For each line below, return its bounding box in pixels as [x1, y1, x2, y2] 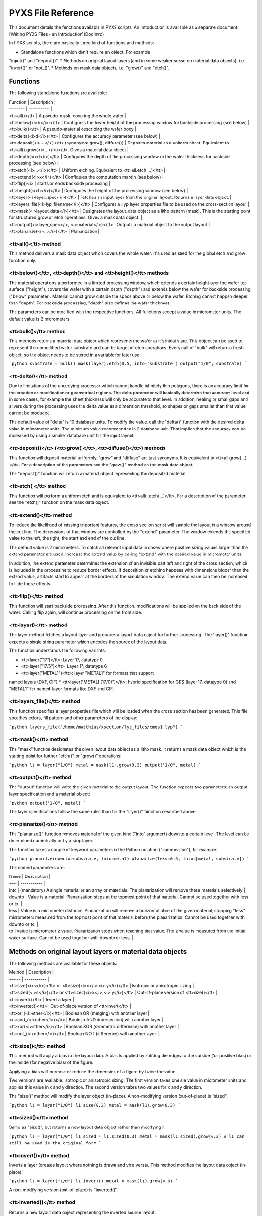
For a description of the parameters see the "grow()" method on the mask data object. [21, 462, 194, 467]
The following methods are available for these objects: [9, 960, 118, 966]
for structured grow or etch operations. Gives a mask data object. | [9, 215, 143, 221]
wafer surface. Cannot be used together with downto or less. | [9, 934, 133, 941]
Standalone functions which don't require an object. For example [21, 49, 151, 54]
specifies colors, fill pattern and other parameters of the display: [9, 715, 138, 721]
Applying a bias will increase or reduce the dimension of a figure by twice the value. [9, 1068, 177, 1074]
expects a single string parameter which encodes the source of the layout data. [9, 639, 168, 644]
